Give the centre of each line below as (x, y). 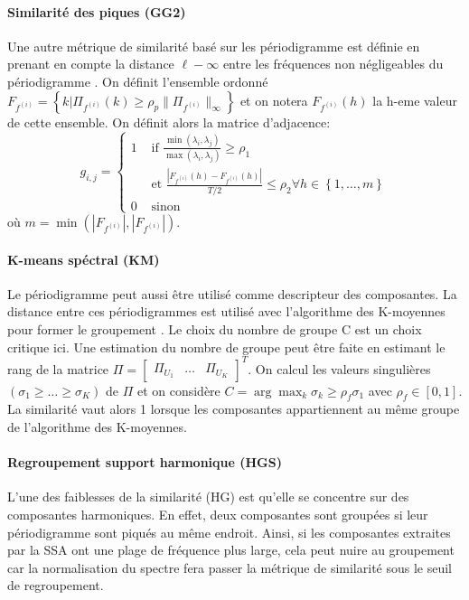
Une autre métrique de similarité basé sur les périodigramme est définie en (214, 46)
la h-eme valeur (415, 100)
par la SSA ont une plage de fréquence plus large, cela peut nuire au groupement (231, 550)
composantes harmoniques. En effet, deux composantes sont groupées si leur (218, 515)
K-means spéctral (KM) (84, 259)
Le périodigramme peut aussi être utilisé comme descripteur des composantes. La (232, 293)
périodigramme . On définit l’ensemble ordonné (138, 81)
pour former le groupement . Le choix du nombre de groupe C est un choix (215, 328)
